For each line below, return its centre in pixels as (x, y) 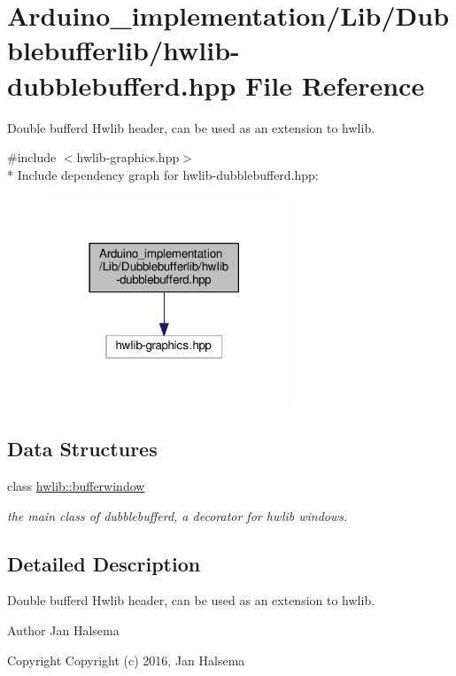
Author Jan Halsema (63, 630)
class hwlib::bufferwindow (76, 486)
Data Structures (82, 449)
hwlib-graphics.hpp (128, 157)
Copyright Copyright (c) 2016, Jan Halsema (126, 660)
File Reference (335, 85)
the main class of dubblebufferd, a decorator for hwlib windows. (178, 515)
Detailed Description (104, 563)
